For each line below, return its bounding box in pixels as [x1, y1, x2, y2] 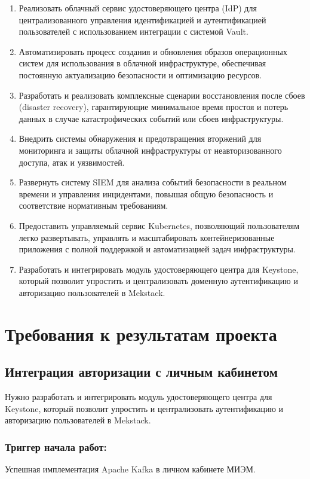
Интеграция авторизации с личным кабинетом [5, 362, 278, 381]
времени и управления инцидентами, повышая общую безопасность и [19, 187, 274, 200]
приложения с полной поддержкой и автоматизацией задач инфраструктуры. [19, 243, 296, 255]
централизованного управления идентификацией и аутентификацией [19, 13, 266, 26]
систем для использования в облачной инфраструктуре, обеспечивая [19, 57, 266, 69]
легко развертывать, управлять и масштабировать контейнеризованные [19, 231, 275, 243]
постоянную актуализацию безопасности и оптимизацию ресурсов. [19, 68, 262, 81]
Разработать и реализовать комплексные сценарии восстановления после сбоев [19, 89, 305, 101]
